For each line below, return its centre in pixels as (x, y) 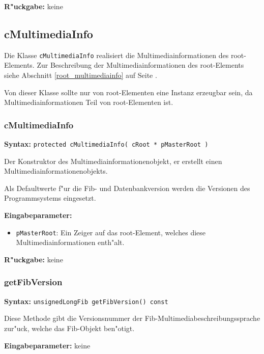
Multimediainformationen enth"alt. (70, 242)
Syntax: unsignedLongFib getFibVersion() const (86, 301)
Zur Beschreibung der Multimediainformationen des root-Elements (140, 65)
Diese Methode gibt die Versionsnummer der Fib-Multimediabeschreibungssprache (132, 318)
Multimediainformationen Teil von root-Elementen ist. (89, 102)
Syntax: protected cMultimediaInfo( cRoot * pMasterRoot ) (106, 144)
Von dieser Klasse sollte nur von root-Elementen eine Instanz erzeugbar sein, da (128, 92)
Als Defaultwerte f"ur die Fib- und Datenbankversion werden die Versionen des (127, 188)
